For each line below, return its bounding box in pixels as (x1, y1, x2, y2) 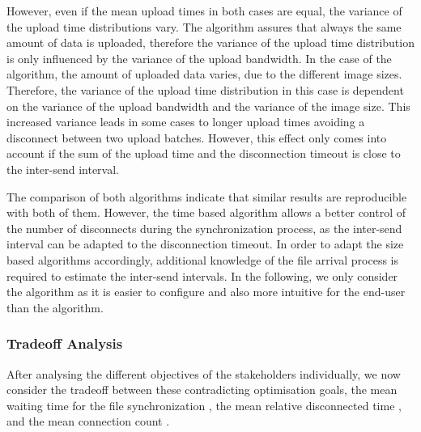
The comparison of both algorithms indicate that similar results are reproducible (6, 188, 407, 205)
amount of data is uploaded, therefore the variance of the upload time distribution (6, 34, 415, 51)
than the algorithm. (6, 299, 104, 316)
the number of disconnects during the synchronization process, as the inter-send (6, 219, 402, 236)
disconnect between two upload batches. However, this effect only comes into (6, 129, 387, 146)
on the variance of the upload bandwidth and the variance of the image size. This (6, 97, 410, 114)
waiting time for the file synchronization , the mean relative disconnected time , (6, 396, 402, 413)
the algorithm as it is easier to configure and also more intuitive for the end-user (6, 283, 406, 300)
